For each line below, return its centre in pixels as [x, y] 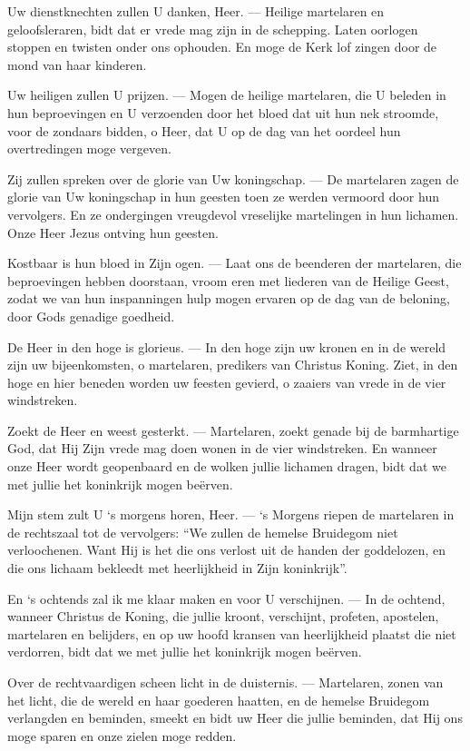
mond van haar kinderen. [77, 64]
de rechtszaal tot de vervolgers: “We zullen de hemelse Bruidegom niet [203, 532]
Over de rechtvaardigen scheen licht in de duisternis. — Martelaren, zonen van [225, 682]
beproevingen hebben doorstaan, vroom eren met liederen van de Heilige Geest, [228, 280]
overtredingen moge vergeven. [89, 148]
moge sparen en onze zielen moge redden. [122, 735]
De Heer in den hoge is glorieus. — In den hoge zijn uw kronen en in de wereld [227, 346]
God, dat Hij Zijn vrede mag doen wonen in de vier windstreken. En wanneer [222, 448]
